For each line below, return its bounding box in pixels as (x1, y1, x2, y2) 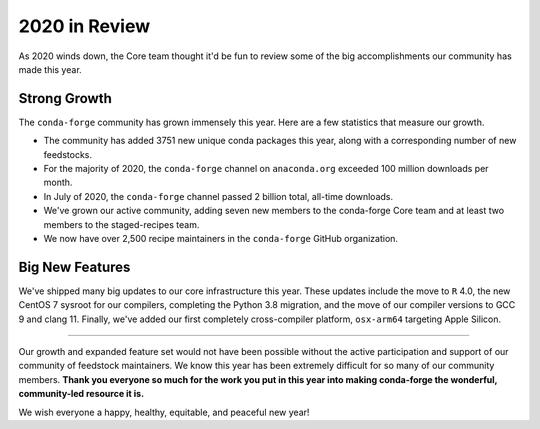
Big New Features (18, 258, 131, 275)
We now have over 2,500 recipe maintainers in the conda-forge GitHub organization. (43, 232, 399, 244)
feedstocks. (43, 148, 92, 160)
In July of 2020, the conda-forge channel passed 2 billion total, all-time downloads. (43, 190, 394, 202)
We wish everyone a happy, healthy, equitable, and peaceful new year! (18, 406, 310, 418)
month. (43, 176, 73, 189)
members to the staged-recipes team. (43, 218, 200, 230)
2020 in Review (18, 15, 151, 37)
